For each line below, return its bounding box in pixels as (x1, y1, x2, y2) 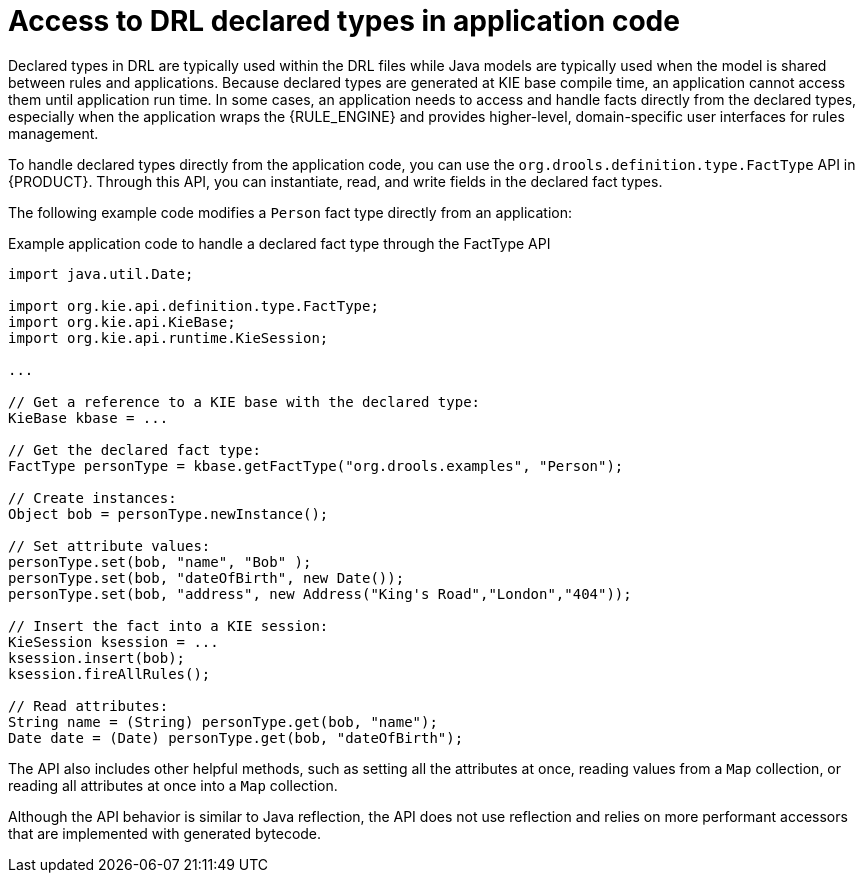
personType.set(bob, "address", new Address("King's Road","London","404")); (8, 585, 632, 602)
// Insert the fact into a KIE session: (8, 617, 329, 634)
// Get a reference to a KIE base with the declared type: (8, 393, 481, 410)
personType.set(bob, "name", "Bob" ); (8, 553, 312, 570)
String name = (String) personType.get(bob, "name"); (8, 713, 438, 730)
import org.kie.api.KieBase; (8, 313, 236, 330)
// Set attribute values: (8, 537, 211, 554)
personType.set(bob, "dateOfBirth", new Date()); (8, 569, 405, 586)
